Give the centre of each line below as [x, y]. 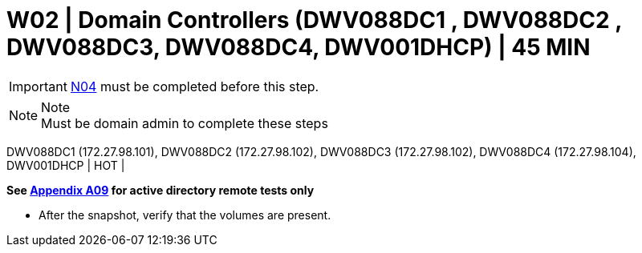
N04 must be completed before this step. [195, 86]
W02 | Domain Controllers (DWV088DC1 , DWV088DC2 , [314, 20]
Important [38, 86]
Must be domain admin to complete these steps [185, 123]
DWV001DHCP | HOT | [66, 165]
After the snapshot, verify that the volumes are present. [185, 215]
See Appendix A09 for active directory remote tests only [160, 190]
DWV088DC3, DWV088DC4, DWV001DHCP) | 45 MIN [299, 47]
